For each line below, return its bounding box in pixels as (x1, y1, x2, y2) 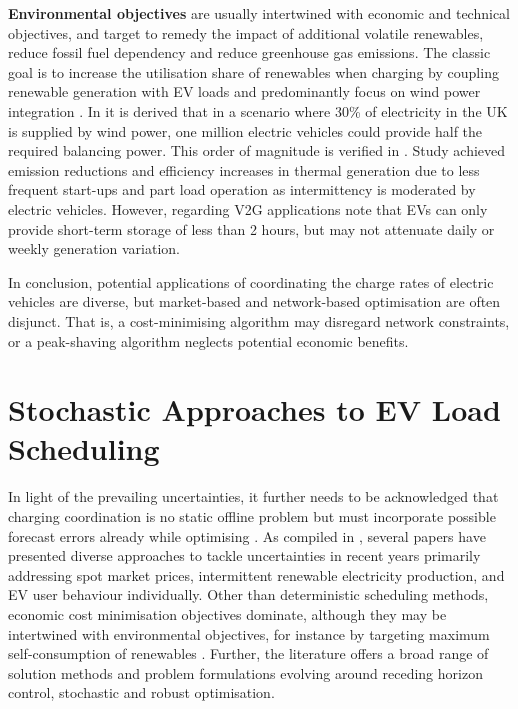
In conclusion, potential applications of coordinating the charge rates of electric (8, 271, 494, 292)
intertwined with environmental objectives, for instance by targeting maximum (8, 623, 490, 644)
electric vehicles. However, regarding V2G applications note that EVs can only (8, 198, 488, 219)
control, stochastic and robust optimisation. (8, 682, 275, 703)
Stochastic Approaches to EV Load (8, 389, 501, 430)
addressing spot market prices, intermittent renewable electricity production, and (8, 564, 505, 585)
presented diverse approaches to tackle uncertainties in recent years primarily (8, 545, 481, 566)
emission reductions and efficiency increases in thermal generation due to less (8, 159, 480, 180)
